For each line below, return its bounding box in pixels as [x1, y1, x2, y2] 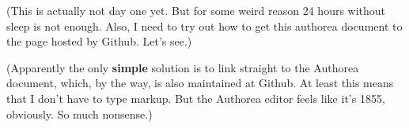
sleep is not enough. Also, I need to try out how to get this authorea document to [6, 17, 403, 34]
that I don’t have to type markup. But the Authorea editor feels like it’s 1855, [6, 90, 385, 106]
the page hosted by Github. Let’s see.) [6, 33, 192, 49]
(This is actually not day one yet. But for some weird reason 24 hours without [6, 2, 386, 18]
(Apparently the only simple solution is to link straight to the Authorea [6, 59, 359, 75]
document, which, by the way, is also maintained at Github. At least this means [6, 75, 394, 91]
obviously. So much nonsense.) [6, 105, 153, 122]
